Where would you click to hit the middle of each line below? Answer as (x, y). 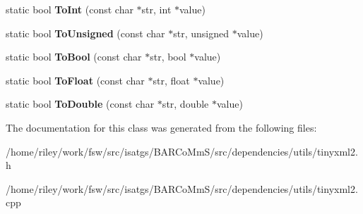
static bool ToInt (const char (70, 9)
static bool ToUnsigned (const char (85, 33)
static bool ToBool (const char (74, 57)
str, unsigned (201, 33)
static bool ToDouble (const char (80, 104)
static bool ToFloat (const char (75, 80)
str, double (185, 104)
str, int (156, 9)
